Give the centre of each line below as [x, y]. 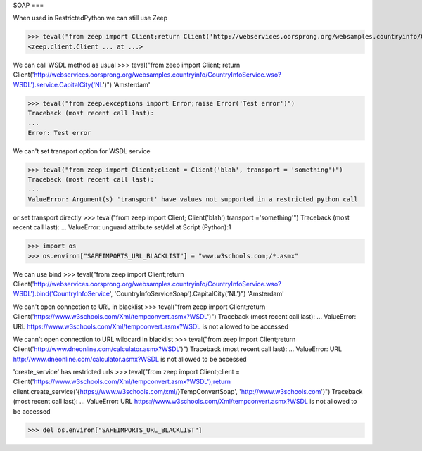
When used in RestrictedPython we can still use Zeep [90, 18]
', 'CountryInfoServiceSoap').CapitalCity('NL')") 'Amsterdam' [197, 294]
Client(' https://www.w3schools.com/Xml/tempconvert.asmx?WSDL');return [122, 382]
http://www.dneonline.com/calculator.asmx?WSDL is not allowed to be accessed [130, 359]
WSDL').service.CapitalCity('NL [58, 84]
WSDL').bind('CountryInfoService [62, 294]
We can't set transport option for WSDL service [82, 151]
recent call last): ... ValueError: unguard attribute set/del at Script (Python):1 [122, 227]
